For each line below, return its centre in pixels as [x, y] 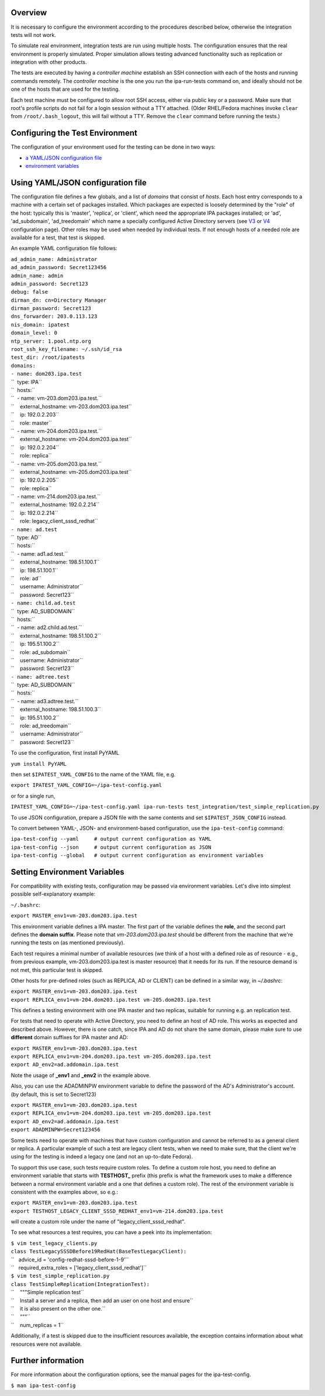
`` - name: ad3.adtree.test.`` [45, 701]
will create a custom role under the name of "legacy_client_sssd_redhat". [98, 1222]
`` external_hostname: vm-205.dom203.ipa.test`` [71, 472]
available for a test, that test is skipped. [58, 238]
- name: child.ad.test [43, 603]
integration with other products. [49, 62]
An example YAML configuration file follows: [64, 248]
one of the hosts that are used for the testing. [65, 89]
